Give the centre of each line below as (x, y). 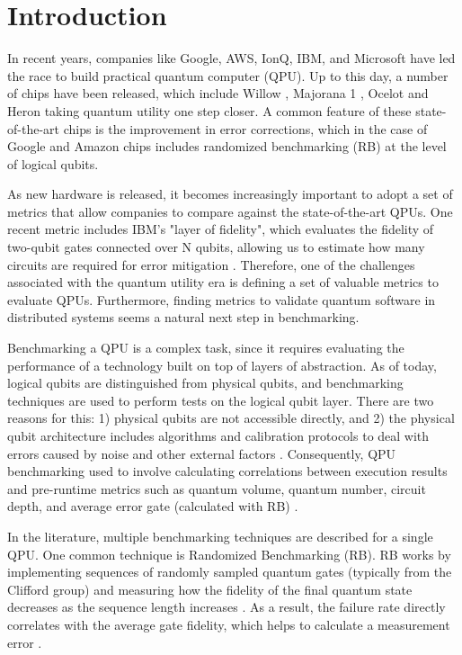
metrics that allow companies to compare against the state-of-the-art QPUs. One (230, 211)
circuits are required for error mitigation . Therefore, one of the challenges (211, 264)
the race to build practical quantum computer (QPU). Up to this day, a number (228, 75)
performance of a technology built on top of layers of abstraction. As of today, (222, 365)
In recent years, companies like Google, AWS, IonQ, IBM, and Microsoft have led (231, 58)
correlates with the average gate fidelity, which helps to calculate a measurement (229, 624)
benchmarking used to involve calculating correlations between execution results (227, 471)
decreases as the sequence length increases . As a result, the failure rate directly (227, 607)
